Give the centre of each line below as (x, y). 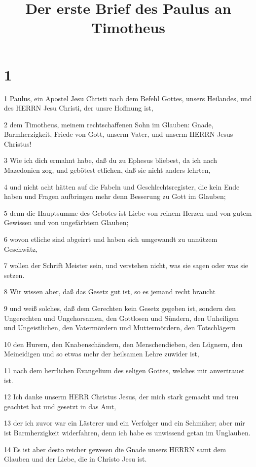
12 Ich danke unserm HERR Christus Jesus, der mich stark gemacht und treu (121, 397)
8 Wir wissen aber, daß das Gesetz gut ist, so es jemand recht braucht (110, 292)
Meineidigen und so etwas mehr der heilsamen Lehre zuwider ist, (102, 354)
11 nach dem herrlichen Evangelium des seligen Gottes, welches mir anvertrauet (124, 370)
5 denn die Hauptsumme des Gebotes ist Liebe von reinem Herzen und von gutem (128, 213)
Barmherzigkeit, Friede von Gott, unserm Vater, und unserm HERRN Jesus (119, 134)
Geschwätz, (21, 249)
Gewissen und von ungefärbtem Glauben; (66, 222)
